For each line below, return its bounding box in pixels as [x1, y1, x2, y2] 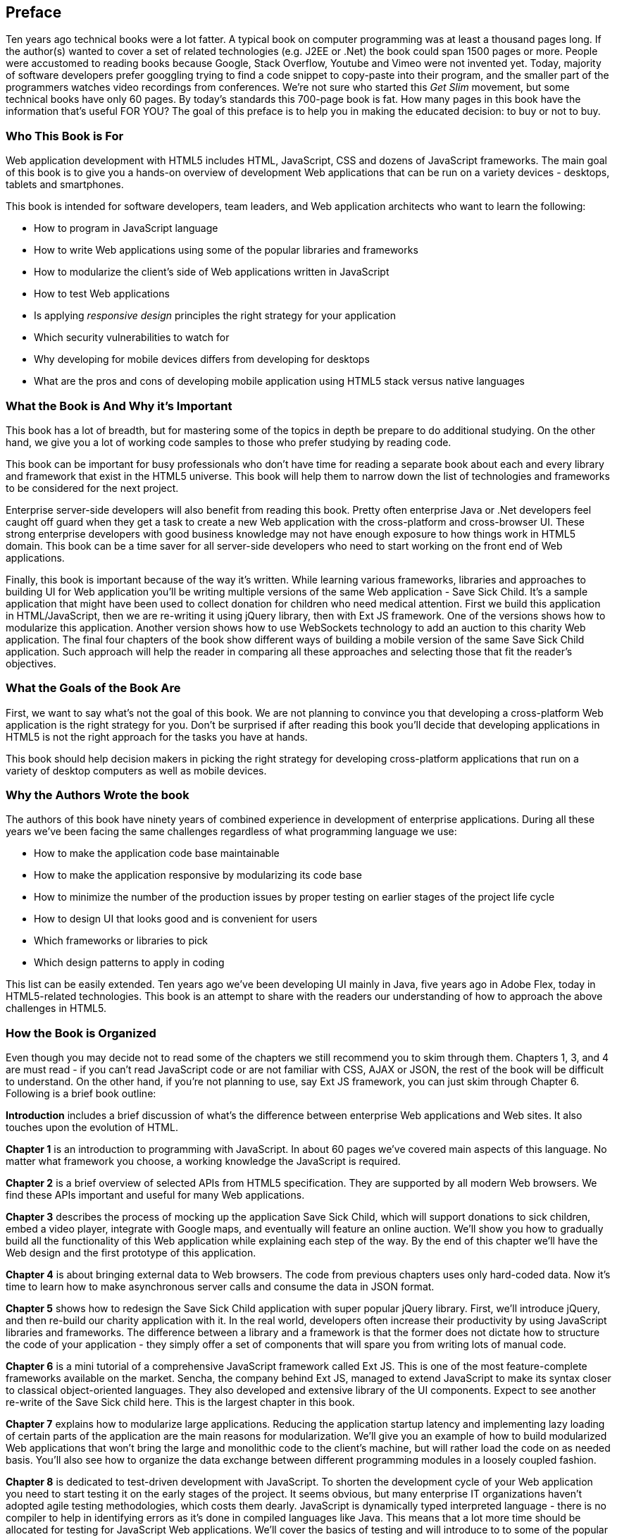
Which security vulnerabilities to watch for [34, 331, 230, 344]
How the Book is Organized [6, 1025, 156, 1040]
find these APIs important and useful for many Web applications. [6, 1189, 305, 1202]
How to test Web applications [34, 288, 170, 300]
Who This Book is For [6, 128, 124, 143]
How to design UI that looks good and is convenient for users [34, 913, 318, 925]
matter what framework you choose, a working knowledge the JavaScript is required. [6, 1155, 401, 1168]
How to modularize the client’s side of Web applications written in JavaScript [34, 266, 389, 278]
